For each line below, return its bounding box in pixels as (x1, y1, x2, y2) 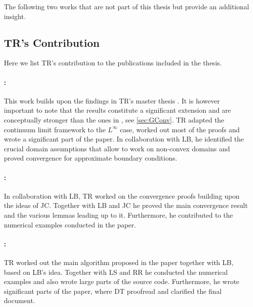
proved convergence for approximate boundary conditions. (4, 153, 177, 163)
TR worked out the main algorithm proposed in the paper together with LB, (4, 257, 233, 267)
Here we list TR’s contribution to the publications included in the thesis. (4, 58, 222, 68)
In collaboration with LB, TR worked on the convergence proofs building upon (4, 190, 240, 201)
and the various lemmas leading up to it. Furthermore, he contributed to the (4, 209, 233, 220)
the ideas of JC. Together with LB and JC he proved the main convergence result (4, 200, 248, 210)
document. (4, 295, 35, 306)
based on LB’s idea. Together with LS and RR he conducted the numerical (4, 266, 228, 277)
